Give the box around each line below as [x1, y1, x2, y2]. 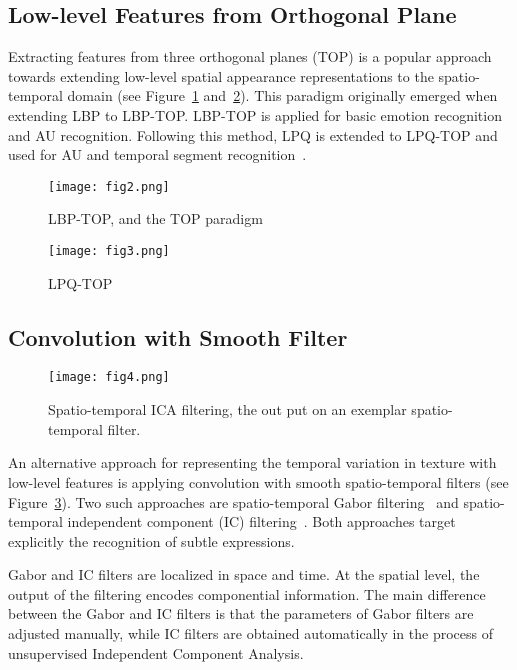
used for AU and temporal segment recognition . [8, 144, 307, 165]
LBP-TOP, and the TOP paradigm [48, 208, 263, 229]
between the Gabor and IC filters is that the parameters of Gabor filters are [8, 603, 474, 624]
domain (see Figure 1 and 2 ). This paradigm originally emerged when [67, 85, 498, 106]
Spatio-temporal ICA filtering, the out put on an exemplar [48, 399, 407, 420]
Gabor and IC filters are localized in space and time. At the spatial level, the [8, 564, 480, 585]
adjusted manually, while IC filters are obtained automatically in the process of [8, 623, 494, 644]
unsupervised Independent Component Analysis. [8, 642, 304, 663]
